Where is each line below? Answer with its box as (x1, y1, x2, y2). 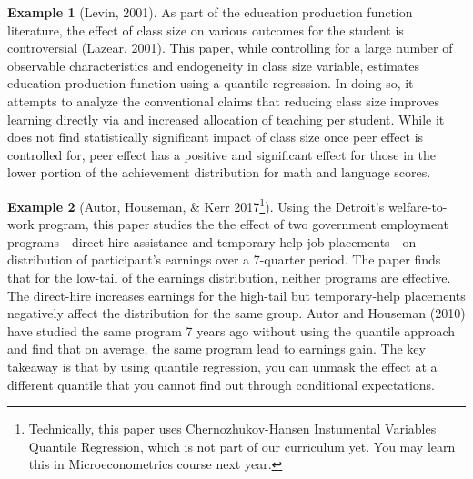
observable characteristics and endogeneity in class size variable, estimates (7, 55, 419, 75)
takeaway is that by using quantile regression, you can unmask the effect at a (7, 356, 438, 375)
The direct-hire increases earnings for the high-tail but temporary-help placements (7, 285, 466, 304)
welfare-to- (387, 196, 448, 215)
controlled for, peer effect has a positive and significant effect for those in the (7, 145, 436, 164)
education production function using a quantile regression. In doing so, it (7, 74, 414, 93)
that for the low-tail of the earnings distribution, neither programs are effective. (7, 267, 451, 286)
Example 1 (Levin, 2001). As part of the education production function (7, 3, 413, 21)
